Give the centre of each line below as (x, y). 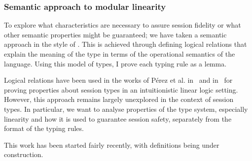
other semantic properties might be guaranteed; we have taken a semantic (115, 34)
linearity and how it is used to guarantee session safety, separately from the (118, 118)
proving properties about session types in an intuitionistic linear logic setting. (121, 89)
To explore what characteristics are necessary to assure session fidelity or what (123, 25)
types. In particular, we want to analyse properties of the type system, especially (126, 109)
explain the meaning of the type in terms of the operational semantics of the (120, 54)
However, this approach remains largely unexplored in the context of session (119, 99)
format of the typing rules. (44, 128)
